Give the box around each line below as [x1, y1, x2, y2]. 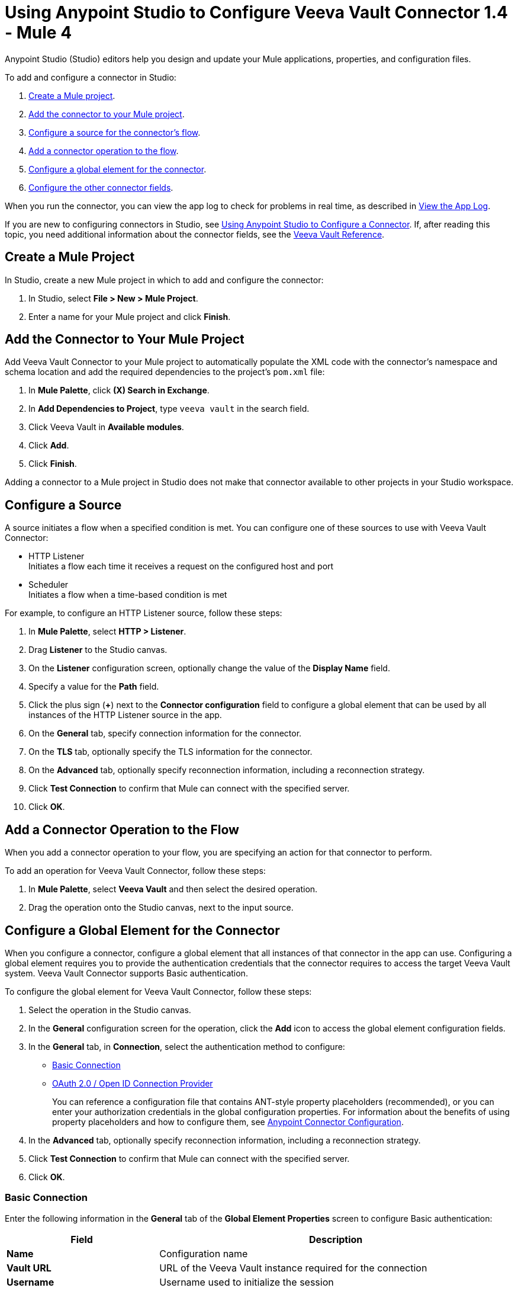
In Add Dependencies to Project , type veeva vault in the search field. [28, 403, 310, 414]
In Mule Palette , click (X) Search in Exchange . [28, 385, 210, 396]
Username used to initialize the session [159, 1276, 334, 1288]
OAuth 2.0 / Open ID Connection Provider [52, 1078, 213, 1088]
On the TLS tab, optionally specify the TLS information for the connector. [28, 747, 313, 757]
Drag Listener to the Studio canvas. [28, 645, 168, 655]
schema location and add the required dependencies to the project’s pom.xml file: [5, 367, 325, 377]
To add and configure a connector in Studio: [5, 72, 176, 82]
